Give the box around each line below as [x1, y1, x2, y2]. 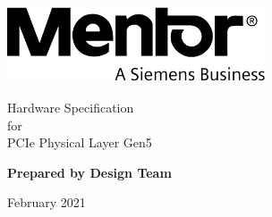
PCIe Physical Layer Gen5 [7, 133, 152, 152]
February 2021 [7, 193, 86, 212]
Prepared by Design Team [7, 163, 172, 181]
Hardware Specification [7, 97, 134, 116]
